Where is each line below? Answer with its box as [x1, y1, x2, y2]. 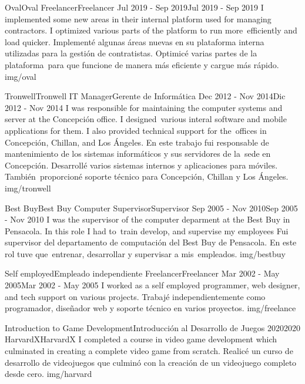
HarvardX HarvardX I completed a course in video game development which [5, 333, 277, 345]
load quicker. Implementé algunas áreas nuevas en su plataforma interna [5, 35, 264, 48]
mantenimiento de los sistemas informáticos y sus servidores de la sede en [5, 147, 271, 160]
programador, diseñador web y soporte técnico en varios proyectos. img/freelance [5, 302, 296, 314]
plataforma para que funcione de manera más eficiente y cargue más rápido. [5, 58, 279, 70]
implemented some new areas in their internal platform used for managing [5, 12, 272, 25]
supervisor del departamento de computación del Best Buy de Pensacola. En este [5, 236, 297, 248]
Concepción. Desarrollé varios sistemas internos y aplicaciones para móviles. [5, 159, 278, 171]
